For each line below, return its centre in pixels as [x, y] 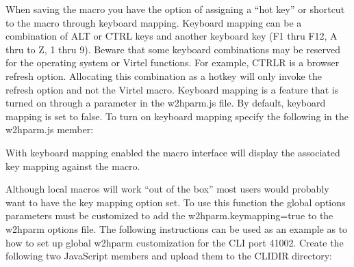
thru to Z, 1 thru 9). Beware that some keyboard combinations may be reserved [173, 49]
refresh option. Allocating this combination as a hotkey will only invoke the [164, 75]
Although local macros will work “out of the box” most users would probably [167, 189]
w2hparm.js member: [50, 129]
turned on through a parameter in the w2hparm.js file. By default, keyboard [166, 103]
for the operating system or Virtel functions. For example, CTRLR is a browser [173, 62]
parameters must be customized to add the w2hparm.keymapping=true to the [169, 215]
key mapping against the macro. [73, 166]
